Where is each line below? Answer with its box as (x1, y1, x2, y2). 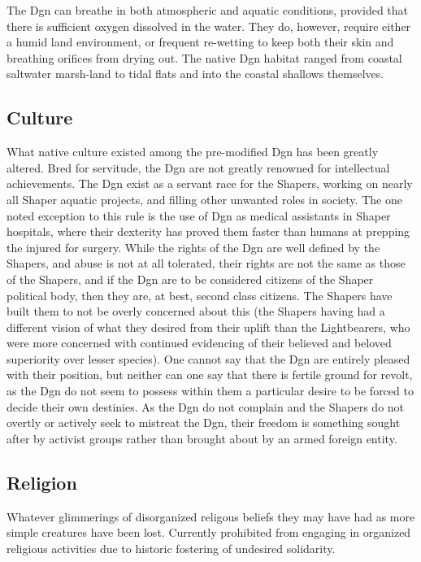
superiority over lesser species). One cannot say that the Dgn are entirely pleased (7, 350, 410, 367)
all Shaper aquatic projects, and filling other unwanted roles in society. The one (7, 190, 402, 207)
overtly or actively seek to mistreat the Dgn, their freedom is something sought (7, 414, 401, 431)
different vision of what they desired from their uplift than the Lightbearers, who (7, 318, 410, 335)
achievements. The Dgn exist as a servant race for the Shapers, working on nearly (7, 175, 413, 192)
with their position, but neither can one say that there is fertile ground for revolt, (7, 366, 413, 383)
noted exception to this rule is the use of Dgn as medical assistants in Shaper (7, 207, 391, 224)
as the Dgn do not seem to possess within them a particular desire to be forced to (7, 382, 414, 399)
